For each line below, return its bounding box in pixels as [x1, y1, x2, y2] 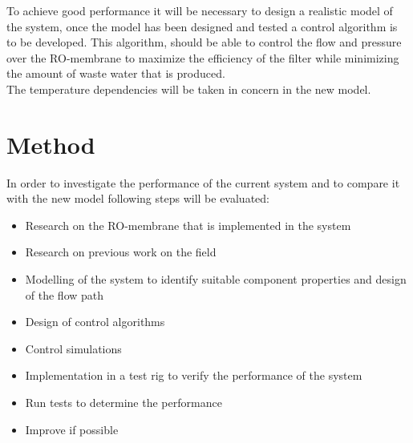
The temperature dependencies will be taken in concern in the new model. [6, 80, 371, 97]
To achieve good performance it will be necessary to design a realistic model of [6, 2, 393, 18]
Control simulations [25, 340, 122, 356]
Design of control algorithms [25, 313, 165, 330]
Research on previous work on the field [25, 244, 217, 260]
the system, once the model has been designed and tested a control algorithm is [6, 18, 398, 34]
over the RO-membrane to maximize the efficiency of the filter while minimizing [6, 49, 399, 66]
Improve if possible [25, 421, 119, 437]
